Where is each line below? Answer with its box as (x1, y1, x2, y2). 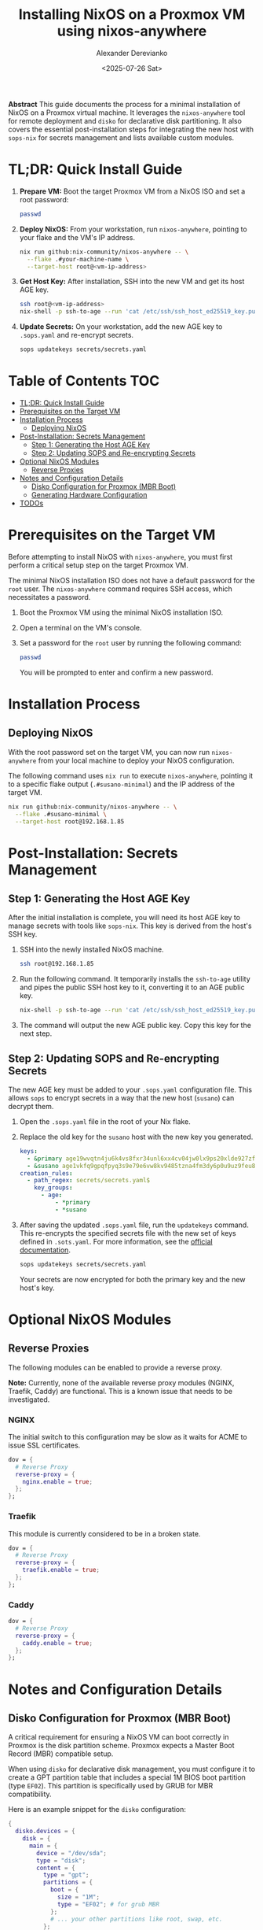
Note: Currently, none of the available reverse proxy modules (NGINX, (8, 1377, 235, 1387)
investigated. (8, 1395, 50, 1404)
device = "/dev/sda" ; (36, 1849, 108, 1857)
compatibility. (8, 1789, 53, 1799)
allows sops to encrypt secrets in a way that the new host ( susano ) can (8, 1093, 235, 1103)
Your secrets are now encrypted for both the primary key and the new (19, 1274, 246, 1284)
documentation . (19, 1245, 71, 1255)
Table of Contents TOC (8, 372, 160, 390)
